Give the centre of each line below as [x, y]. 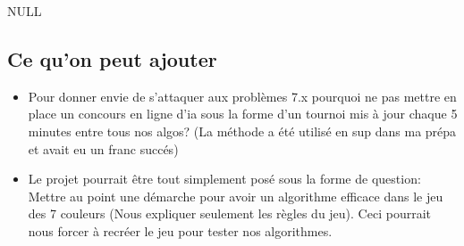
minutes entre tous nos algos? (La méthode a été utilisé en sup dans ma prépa [242, 131]
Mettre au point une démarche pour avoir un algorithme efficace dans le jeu [236, 196]
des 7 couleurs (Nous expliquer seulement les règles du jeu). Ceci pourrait [229, 213]
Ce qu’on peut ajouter [112, 58]
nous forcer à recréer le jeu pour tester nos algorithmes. [180, 230]
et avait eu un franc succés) [103, 148]
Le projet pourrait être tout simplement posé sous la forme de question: [224, 179]
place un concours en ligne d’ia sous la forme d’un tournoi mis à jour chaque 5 [243, 114]
